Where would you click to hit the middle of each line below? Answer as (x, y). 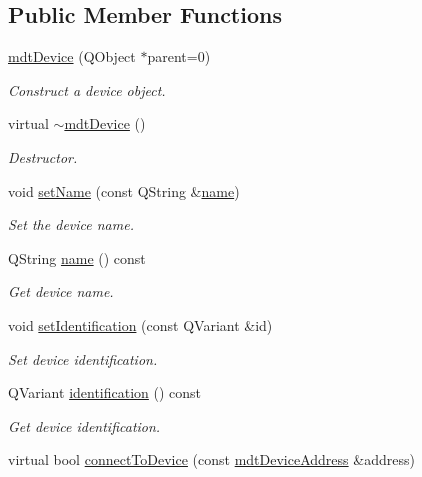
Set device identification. (83, 358)
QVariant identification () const (105, 392)
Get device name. (61, 291)
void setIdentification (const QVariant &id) (140, 324)
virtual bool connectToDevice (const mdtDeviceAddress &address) (211, 459)
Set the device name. (71, 224)
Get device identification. (84, 425)
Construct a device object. (87, 89)
